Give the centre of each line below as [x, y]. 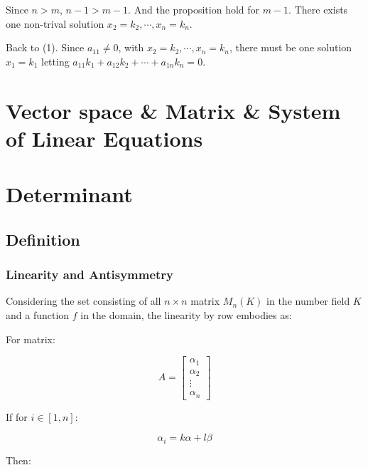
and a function [38, 314]
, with [131, 47]
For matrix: [31, 339]
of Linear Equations [104, 138]
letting [55, 61]
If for [17, 416]
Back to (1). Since [45, 47]
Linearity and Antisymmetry [90, 275]
